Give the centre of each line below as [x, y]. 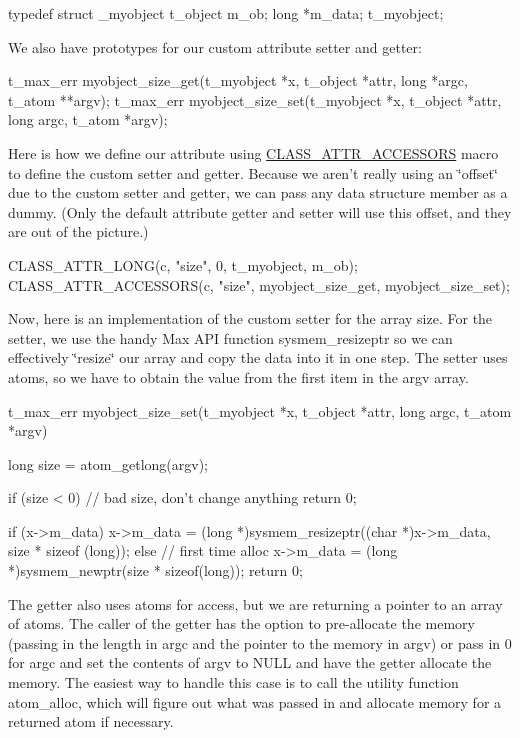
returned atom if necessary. [91, 721]
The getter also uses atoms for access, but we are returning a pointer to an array [255, 603]
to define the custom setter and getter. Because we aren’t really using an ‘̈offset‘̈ [253, 172]
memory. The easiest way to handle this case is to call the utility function [233, 682]
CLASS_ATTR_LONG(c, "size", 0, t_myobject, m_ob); [183, 264]
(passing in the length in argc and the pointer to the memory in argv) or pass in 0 [260, 642]
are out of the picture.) [78, 231]
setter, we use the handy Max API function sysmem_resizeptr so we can [230, 337]
